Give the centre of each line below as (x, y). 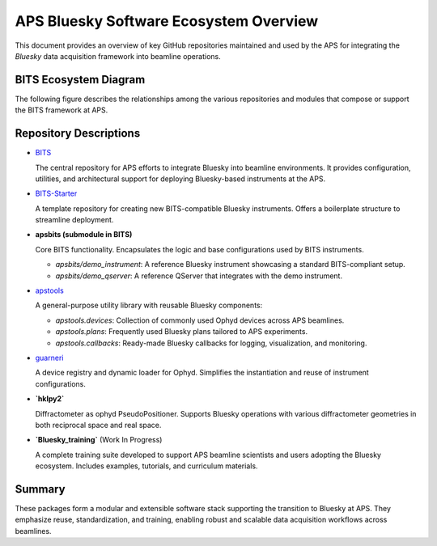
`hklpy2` (50, 399)
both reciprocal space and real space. (98, 425)
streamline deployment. (74, 220)
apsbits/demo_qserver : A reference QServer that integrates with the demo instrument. (199, 276)
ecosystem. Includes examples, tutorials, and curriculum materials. (146, 466)
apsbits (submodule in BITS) (84, 235)
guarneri (49, 358)
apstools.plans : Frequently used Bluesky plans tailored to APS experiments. (181, 332)
